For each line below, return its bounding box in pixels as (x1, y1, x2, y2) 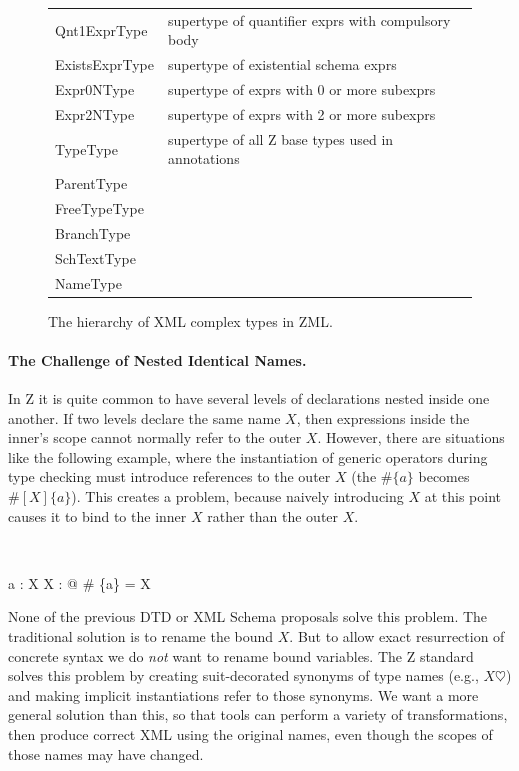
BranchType (55, 222, 131, 243)
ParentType (55, 173, 128, 194)
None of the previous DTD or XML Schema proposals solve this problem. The (8, 606, 488, 627)
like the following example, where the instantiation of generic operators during (8, 446, 488, 467)
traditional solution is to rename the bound (8, 625, 274, 646)
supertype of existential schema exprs (168, 54, 397, 75)
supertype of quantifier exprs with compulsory (168, 9, 451, 30)
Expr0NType (55, 79, 135, 100)
